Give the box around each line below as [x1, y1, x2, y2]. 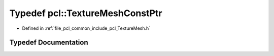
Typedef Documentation [9, 38, 88, 47]
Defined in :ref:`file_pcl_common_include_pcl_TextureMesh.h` [22, 25, 151, 31]
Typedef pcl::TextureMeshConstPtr [9, 8, 162, 19]
